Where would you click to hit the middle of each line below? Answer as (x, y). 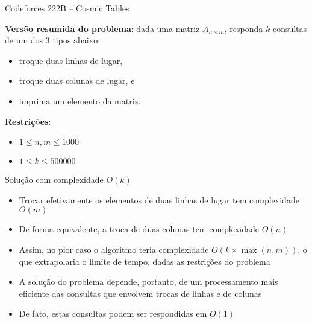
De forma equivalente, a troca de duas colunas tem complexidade (139, 229)
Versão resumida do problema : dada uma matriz (102, 28)
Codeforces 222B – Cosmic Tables (67, 8)
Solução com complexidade (54, 179)
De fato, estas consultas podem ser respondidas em (113, 313)
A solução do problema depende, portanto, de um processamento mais (148, 281)
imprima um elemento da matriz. (80, 100)
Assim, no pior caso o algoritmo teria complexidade (114, 249)
